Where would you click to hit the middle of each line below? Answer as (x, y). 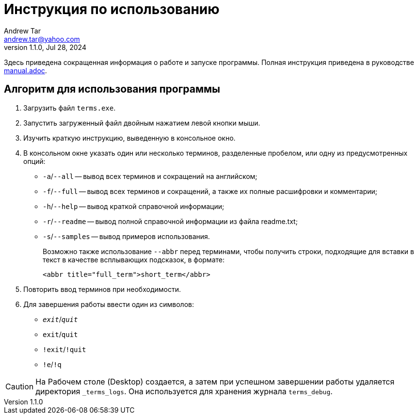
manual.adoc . (25, 70)
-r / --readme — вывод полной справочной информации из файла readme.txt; (170, 221)
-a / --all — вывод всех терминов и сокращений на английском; (150, 176)
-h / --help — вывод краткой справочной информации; (134, 206)
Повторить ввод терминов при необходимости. (102, 289)
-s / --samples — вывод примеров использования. (126, 236)
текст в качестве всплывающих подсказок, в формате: (134, 259)
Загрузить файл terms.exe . (70, 108)
